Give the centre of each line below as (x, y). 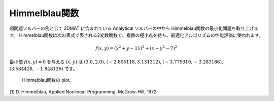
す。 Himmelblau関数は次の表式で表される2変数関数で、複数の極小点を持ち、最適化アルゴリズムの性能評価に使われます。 (136, 35)
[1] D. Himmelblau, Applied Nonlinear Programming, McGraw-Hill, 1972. (84, 91)
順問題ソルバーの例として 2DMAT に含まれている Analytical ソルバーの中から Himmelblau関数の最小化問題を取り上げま (134, 28)
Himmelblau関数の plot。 (48, 80)
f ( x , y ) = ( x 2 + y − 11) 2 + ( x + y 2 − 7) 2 (136, 48)
